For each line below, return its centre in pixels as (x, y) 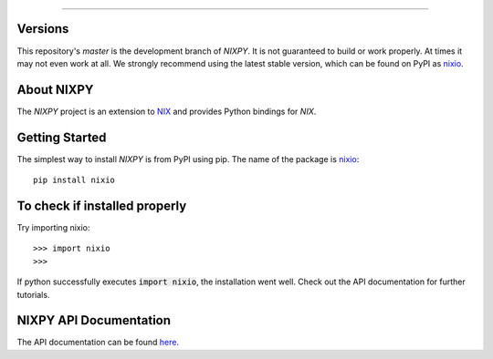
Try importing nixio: (53, 228)
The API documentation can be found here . (98, 343)
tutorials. (33, 294)
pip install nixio (74, 180)
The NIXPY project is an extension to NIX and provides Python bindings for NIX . (167, 111)
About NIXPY (55, 90)
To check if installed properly (102, 205)
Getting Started (62, 137)
